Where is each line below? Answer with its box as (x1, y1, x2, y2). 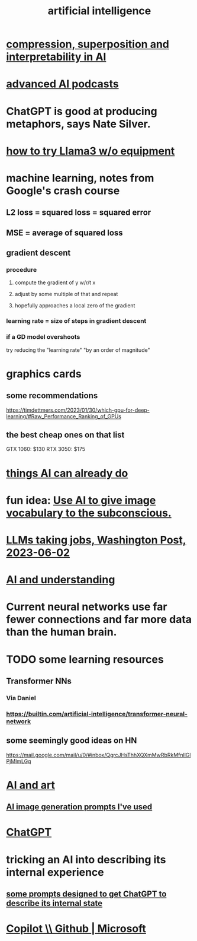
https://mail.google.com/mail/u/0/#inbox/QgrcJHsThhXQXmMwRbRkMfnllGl (6, 751, 191, 758)
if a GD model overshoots (6, 333, 80, 341)
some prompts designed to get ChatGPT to (6, 889, 167, 899)
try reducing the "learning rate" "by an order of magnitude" (6, 346, 150, 354)
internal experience (6, 865, 105, 879)
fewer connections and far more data (6, 613, 192, 627)
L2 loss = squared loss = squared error (6, 208, 151, 218)
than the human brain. (6, 625, 117, 639)
